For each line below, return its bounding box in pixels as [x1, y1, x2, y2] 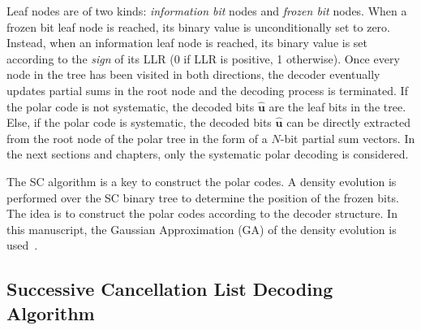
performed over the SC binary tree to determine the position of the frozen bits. [6, 189, 399, 206]
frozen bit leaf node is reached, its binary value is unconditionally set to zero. [6, 18, 390, 35]
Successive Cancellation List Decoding [6, 276, 333, 302]
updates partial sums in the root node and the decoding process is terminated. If [6, 81, 408, 98]
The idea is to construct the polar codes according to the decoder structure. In [6, 205, 397, 222]
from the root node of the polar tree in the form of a [6, 129, 268, 146]
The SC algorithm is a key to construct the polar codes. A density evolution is [6, 172, 397, 189]
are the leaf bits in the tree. [268, 98, 406, 115]
